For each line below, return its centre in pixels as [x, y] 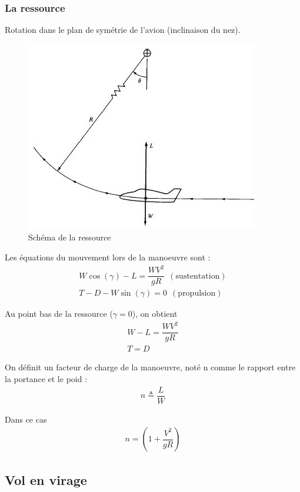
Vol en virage [46, 479]
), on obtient [155, 314]
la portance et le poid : [46, 379]
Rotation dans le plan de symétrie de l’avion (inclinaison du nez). [123, 30]
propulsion [197, 294]
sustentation [198, 276]
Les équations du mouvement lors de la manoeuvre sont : [108, 257]
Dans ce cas [26, 419]
